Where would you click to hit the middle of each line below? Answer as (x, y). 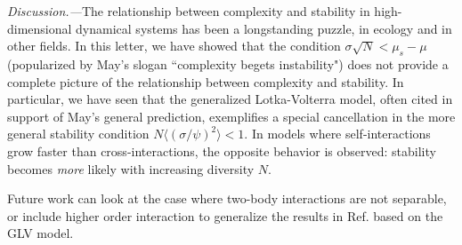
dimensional (40, 28)
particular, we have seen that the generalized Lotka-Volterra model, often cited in (230, 99)
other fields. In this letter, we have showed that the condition (174, 46)
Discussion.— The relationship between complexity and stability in (189, 11)
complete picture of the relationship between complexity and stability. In (206, 81)
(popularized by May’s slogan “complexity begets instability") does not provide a (228, 63)
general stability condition (78, 134)
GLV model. (41, 233)
